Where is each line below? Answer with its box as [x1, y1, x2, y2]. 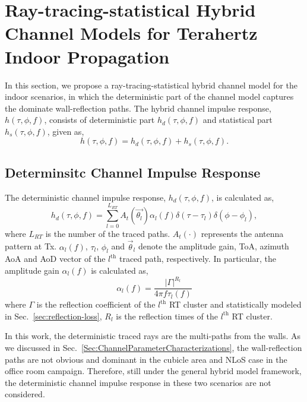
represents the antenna [201, 227, 284, 239]
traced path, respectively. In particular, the [119, 252, 276, 265]
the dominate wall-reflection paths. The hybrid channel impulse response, [5, 102, 271, 114]
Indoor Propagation [5, 44, 170, 68]
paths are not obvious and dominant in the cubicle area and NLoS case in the [5, 353, 287, 365]
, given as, [47, 125, 84, 137]
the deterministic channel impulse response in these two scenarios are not [5, 376, 271, 388]
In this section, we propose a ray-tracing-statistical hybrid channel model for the [5, 78, 297, 91]
